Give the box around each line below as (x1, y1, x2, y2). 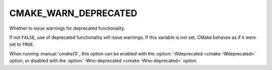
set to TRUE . (9, 41, 35, 47)
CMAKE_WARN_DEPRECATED (9, 8, 138, 19)
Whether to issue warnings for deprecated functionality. (9, 25, 125, 31)
